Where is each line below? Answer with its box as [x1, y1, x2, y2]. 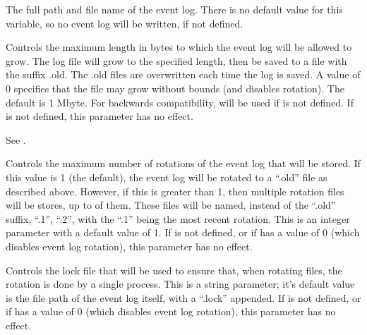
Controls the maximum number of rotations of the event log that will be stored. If [6, 156, 361, 171]
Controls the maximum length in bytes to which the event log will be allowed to [6, 39, 352, 54]
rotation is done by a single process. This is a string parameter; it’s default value [6, 276, 355, 291]
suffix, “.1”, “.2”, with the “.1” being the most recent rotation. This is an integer [6, 211, 350, 226]
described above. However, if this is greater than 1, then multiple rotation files [6, 183, 344, 198]
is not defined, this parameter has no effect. [6, 109, 193, 123]
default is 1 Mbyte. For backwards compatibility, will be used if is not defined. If [6, 95, 354, 109]
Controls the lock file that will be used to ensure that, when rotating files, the [6, 262, 342, 277]
